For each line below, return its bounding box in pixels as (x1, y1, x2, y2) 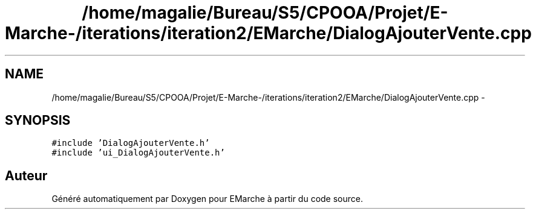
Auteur (5, 168, 48, 183)
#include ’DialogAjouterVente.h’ (51, 138, 210, 148)
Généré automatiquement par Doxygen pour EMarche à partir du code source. (51, 194, 363, 204)
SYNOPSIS (5, 113, 71, 128)
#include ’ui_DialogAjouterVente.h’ (51, 148, 225, 158)
